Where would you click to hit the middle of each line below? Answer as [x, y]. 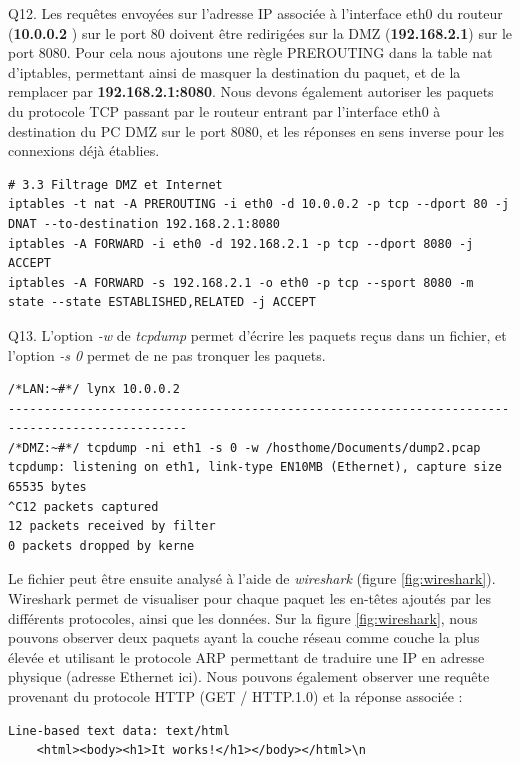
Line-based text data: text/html [119, 730]
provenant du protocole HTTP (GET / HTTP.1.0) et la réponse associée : [235, 696]
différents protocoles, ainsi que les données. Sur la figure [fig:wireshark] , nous [243, 617]
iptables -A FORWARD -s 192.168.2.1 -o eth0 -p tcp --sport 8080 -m [241, 282]
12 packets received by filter [112, 526]
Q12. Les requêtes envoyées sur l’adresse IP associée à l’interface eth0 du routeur [255, 13]
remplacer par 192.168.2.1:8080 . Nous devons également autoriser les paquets [251, 91]
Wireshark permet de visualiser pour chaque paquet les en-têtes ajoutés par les [249, 598]
